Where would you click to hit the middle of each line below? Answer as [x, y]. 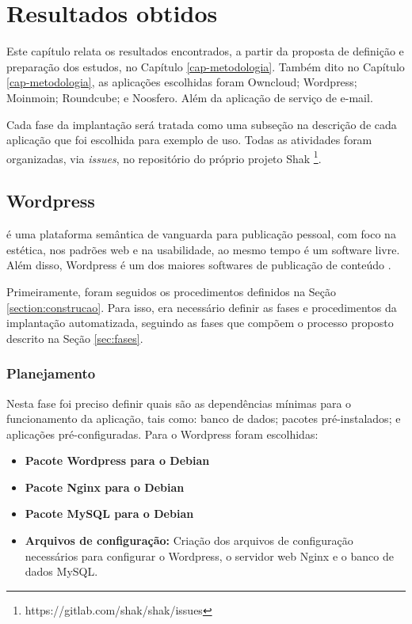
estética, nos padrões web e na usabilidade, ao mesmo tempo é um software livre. [203, 249]
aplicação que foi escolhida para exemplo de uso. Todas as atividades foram [189, 140]
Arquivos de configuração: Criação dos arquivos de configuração [189, 540]
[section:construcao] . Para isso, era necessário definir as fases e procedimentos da [202, 307]
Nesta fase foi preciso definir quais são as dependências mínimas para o [179, 403]
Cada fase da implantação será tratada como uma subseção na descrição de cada [202, 124]
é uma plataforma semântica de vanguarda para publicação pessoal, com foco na [201, 234]
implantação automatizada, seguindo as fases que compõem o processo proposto [200, 323]
